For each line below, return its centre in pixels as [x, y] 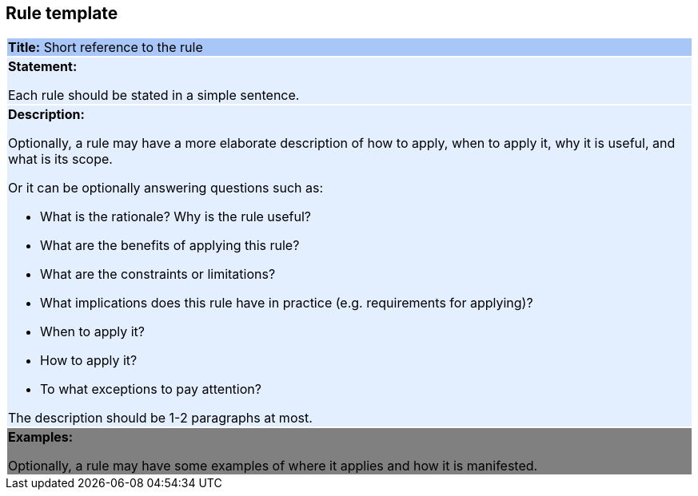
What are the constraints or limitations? [158, 274]
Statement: [43, 67]
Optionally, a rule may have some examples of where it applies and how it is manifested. [273, 466]
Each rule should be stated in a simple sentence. [154, 95]
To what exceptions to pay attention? [151, 389]
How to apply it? [89, 361]
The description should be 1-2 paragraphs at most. [160, 418]
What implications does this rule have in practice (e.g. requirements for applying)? [287, 303]
